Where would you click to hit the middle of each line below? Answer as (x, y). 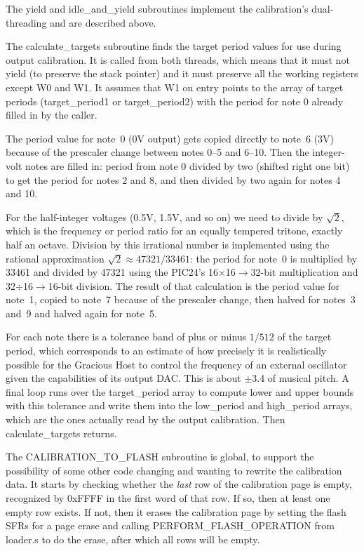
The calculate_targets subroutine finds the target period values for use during (174, 46)
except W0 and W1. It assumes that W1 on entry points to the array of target (175, 87)
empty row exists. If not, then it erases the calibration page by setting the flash (176, 511)
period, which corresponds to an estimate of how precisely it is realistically (166, 351)
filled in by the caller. (52, 115)
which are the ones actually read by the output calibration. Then (146, 419)
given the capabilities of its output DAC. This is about (123, 378)
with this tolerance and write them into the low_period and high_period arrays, (179, 405)
